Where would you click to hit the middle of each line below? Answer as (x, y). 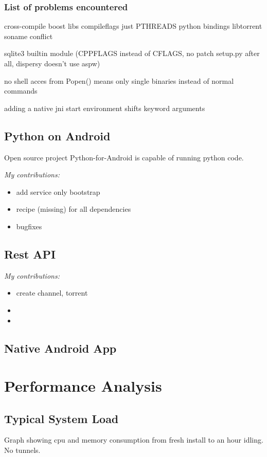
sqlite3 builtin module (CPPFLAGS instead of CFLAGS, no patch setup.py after (132, 53)
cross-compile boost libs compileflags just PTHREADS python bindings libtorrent (133, 26)
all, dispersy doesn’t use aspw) (52, 63)
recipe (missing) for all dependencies (74, 209)
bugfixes (29, 226)
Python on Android (57, 135)
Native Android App (60, 348)
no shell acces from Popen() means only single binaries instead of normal (119, 80)
